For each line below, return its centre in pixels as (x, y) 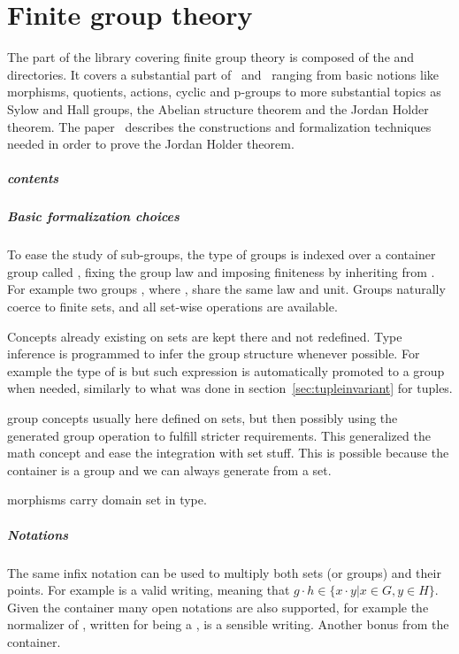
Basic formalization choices (93, 216)
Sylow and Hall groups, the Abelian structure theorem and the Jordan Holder (218, 108)
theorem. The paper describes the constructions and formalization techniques (219, 126)
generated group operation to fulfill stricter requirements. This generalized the (219, 435)
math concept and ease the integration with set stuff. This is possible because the (228, 453)
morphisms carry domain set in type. (107, 500)
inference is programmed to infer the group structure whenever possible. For (214, 354)
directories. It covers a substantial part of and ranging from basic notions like (223, 74)
